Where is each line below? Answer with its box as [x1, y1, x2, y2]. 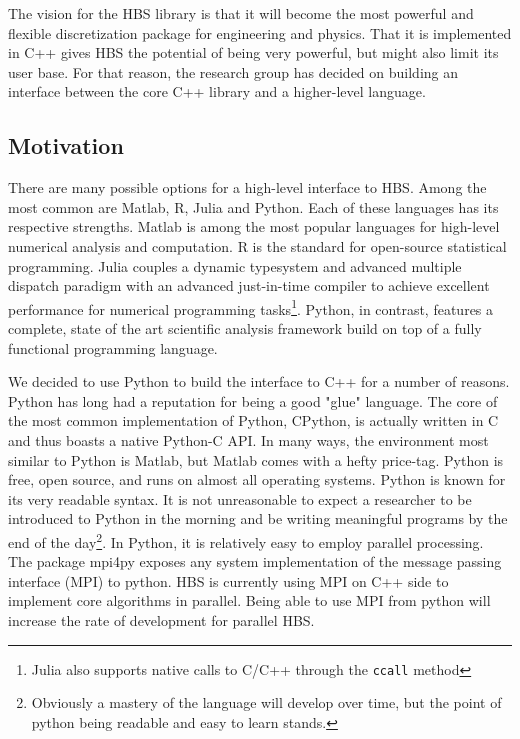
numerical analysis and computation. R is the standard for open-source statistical [8, 235, 507, 256]
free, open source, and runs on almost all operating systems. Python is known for [8, 469, 506, 490]
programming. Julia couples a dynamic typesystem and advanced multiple [8, 255, 462, 276]
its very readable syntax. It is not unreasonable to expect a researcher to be [8, 488, 472, 509]
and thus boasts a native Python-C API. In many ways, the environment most [8, 429, 489, 450]
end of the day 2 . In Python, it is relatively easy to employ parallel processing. [8, 528, 484, 552]
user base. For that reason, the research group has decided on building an [8, 61, 459, 82]
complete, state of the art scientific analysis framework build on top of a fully [8, 317, 482, 338]
